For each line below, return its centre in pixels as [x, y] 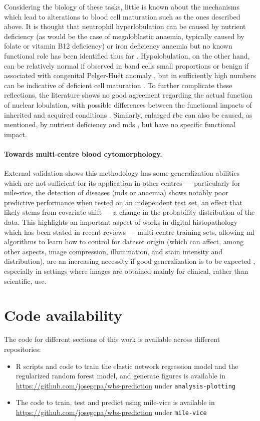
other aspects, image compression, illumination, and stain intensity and [113, 251]
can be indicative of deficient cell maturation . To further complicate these [118, 85]
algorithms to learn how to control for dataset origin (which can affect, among [124, 242]
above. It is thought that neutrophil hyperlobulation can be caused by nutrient [125, 26]
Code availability [63, 315]
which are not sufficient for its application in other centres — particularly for [122, 182]
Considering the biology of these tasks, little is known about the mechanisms [122, 7]
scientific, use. [25, 281]
